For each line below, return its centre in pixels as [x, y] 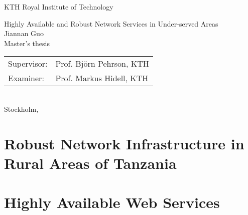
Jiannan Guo [24, 33]
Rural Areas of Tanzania [90, 163]
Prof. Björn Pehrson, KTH [102, 64]
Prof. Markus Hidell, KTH [102, 78]
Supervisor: [28, 64]
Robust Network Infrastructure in [124, 143]
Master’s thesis [27, 43]
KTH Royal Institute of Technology [59, 7]
